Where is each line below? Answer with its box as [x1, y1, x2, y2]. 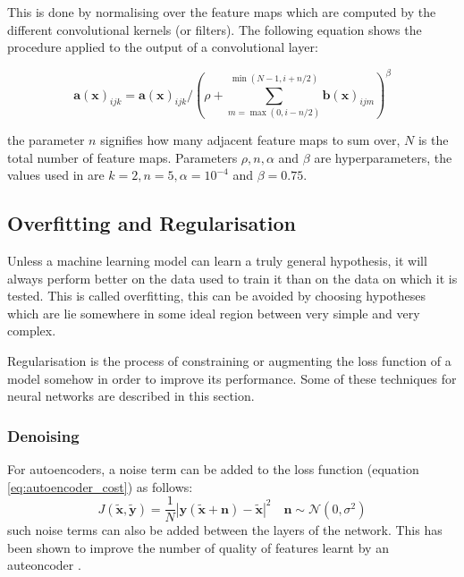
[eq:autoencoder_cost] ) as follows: [7, 477, 193, 496]
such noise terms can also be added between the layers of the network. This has [7, 521, 443, 539]
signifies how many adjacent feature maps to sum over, [100, 131, 401, 148]
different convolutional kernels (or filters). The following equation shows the [7, 20, 422, 38]
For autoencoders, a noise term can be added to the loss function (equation [7, 459, 419, 478]
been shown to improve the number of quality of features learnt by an [7, 538, 389, 556]
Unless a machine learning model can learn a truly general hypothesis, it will [7, 250, 427, 269]
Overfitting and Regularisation [7, 209, 296, 237]
